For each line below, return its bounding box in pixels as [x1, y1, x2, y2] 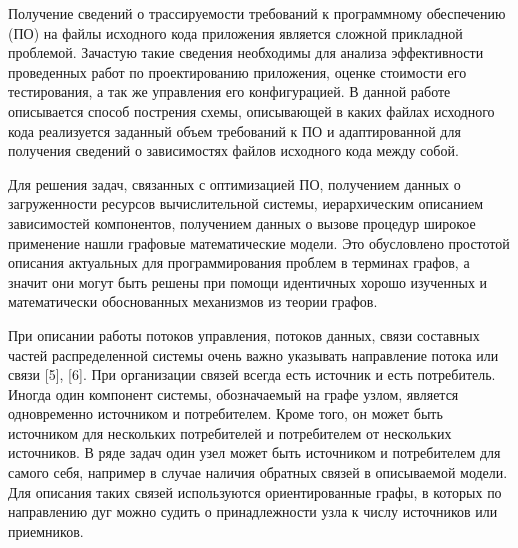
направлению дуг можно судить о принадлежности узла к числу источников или [8, 501, 498, 522]
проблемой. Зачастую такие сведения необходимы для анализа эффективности [8, 42, 484, 63]
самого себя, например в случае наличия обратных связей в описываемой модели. [8, 462, 508, 483]
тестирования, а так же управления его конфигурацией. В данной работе [8, 81, 451, 102]
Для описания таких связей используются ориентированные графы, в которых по [8, 481, 502, 502]
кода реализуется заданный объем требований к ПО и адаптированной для [8, 120, 461, 141]
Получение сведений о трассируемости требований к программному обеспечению [8, 3, 506, 23]
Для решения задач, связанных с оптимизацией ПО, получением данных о [8, 173, 461, 194]
